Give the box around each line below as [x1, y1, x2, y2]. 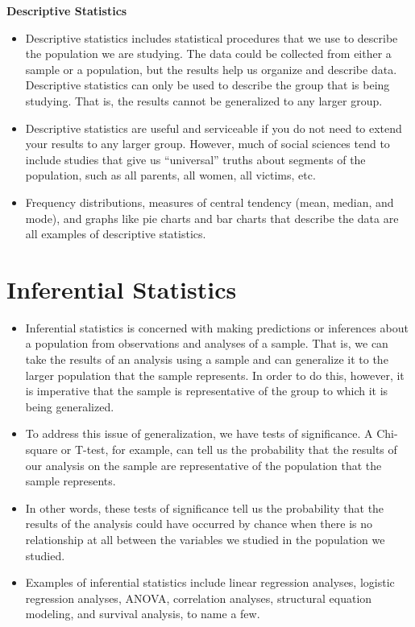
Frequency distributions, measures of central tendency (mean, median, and [25, 193, 394, 210]
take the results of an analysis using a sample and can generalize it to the [25, 351, 388, 368]
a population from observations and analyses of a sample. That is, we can [25, 335, 388, 352]
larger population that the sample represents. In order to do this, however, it [25, 366, 405, 383]
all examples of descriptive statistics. [25, 225, 206, 242]
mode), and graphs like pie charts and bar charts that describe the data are [25, 209, 399, 226]
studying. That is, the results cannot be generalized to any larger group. [25, 92, 383, 109]
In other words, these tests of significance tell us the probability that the [25, 499, 384, 516]
